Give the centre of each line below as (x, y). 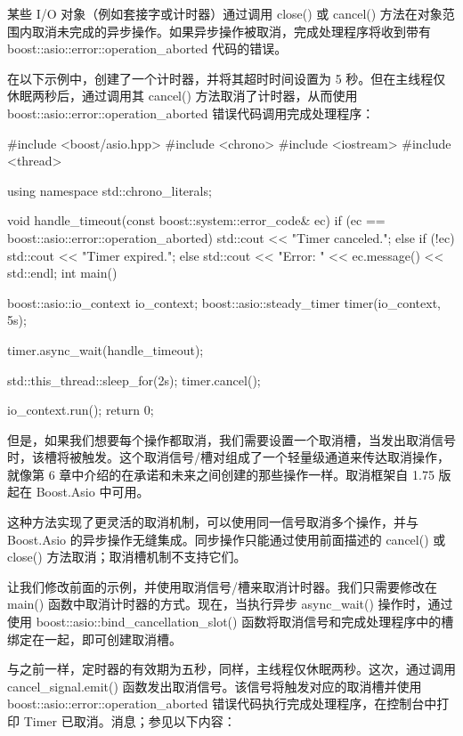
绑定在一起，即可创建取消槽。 (94, 639)
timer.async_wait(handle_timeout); (106, 349)
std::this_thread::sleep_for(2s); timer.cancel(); (134, 380)
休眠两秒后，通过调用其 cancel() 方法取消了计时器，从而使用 (183, 96)
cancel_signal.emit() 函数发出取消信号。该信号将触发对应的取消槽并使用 (215, 686)
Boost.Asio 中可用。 (93, 492)
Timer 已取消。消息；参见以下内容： (130, 721)
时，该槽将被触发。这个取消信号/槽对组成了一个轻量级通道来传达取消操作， (228, 457)
